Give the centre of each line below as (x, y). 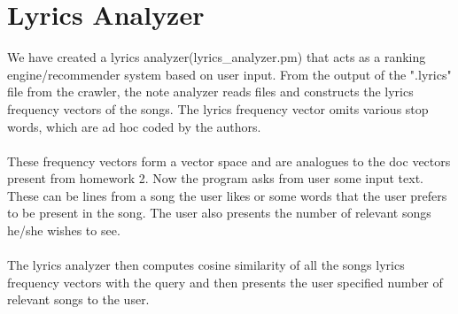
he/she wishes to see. (64, 230)
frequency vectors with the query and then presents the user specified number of (225, 282)
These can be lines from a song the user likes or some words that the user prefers (227, 195)
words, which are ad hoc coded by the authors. (134, 126)
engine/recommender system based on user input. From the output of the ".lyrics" (229, 74)
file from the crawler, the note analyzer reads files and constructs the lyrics (210, 92)
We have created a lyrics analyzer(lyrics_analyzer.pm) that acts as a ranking (217, 57)
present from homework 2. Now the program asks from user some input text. (216, 178)
